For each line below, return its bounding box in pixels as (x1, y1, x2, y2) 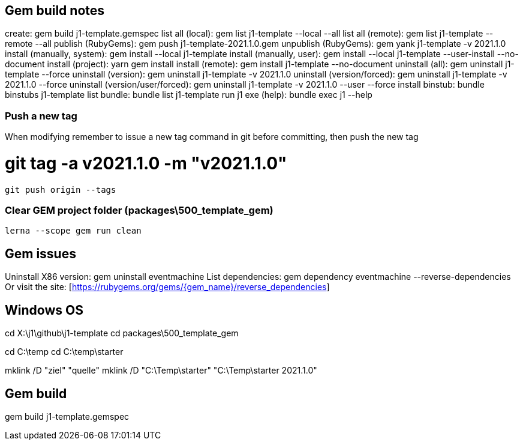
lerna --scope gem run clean (5, 226, 142, 236)
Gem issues (5, 246, 76, 261)
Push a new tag (5, 109, 77, 122)
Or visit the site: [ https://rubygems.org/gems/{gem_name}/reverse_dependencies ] (5, 282, 330, 292)
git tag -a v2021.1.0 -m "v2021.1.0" (5, 153, 287, 174)
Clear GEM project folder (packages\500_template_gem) (5, 204, 273, 217)
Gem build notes (5, 3, 105, 18)
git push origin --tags (5, 184, 116, 195)
